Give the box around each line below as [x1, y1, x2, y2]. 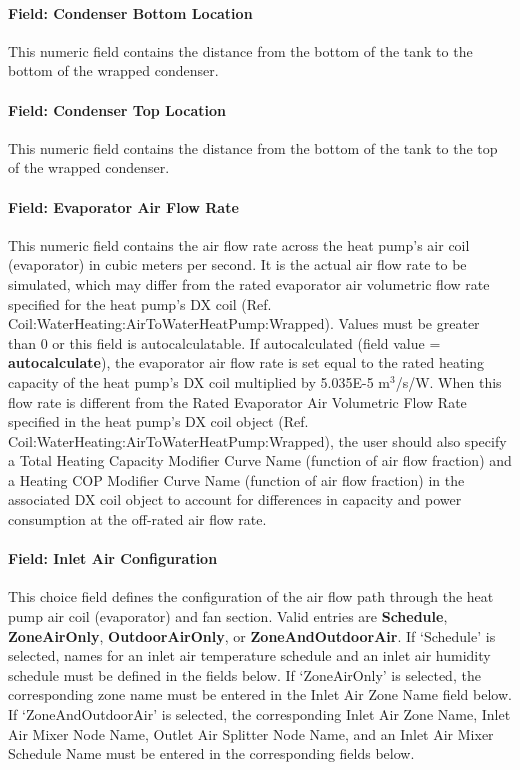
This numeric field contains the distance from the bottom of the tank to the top [8, 137, 498, 158]
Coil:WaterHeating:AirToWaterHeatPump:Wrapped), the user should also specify [8, 430, 507, 451]
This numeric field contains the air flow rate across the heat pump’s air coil [8, 234, 470, 255]
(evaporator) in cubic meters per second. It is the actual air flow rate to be [8, 254, 467, 275]
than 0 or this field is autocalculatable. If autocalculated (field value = [8, 332, 441, 353]
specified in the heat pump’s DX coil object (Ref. [8, 411, 309, 432]
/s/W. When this [395, 371, 502, 392]
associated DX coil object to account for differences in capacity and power [8, 489, 462, 510]
